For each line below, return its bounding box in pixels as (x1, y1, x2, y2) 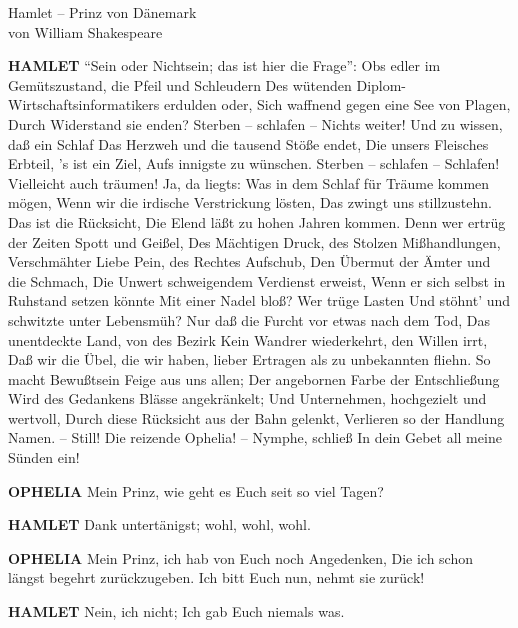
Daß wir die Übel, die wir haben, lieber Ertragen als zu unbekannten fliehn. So (8, 349, 491, 370)
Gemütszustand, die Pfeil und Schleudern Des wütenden (8, 74, 352, 95)
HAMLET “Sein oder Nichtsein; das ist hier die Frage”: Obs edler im (8, 55, 441, 76)
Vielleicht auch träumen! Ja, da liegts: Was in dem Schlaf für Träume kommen (8, 172, 490, 193)
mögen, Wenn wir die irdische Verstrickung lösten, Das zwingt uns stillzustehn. (8, 192, 492, 213)
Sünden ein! (8, 447, 80, 468)
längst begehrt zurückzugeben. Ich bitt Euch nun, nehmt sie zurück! (8, 567, 425, 588)
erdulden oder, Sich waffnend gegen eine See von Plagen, (163, 94, 511, 115)
